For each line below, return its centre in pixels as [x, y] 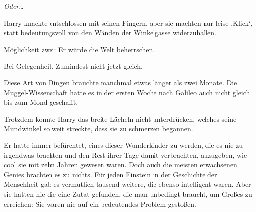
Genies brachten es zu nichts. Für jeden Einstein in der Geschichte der [111, 174]
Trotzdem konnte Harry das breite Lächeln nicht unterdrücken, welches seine [120, 118]
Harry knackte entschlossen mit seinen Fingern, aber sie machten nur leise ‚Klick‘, [128, 23]
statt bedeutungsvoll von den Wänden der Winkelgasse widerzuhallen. [110, 33]
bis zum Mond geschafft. [41, 102]
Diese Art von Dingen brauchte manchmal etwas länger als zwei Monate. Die [121, 82]
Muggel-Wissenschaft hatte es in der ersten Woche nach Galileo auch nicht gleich [127, 92]
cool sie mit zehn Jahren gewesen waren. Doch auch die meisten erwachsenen [121, 165]
